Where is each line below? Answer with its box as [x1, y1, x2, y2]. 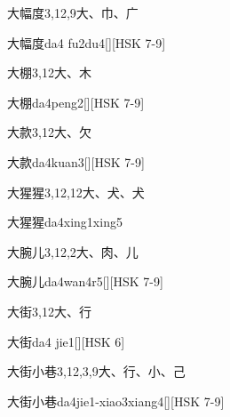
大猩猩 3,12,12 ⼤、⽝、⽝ [7, 182, 145, 201]
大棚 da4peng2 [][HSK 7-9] [7, 92, 145, 111]
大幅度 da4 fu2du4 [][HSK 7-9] [7, 33, 166, 52]
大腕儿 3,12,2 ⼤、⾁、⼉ [7, 242, 139, 261]
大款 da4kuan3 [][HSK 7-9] [7, 152, 145, 171]
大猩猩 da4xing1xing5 [7, 213, 123, 231]
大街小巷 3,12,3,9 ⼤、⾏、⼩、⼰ [7, 362, 186, 381]
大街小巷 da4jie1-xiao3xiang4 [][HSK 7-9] [7, 391, 225, 410]
